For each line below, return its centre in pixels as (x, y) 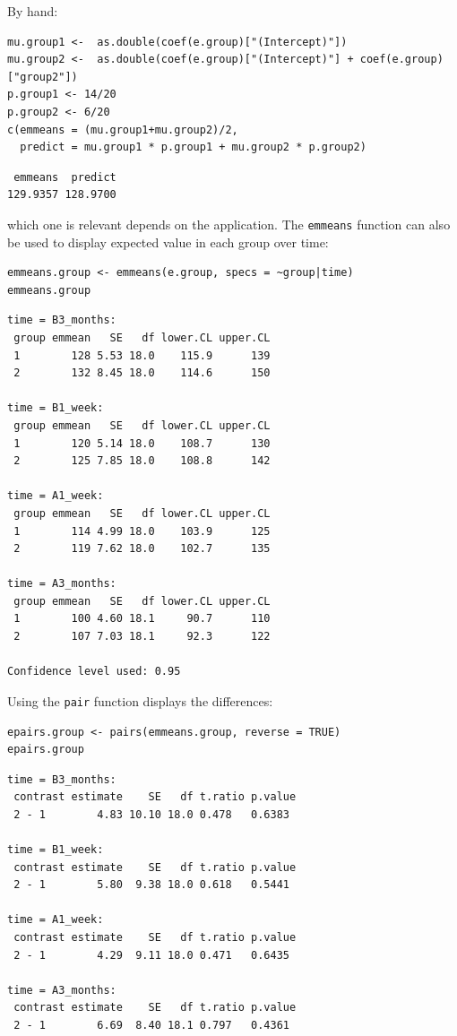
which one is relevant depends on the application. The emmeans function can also (229, 224)
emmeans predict (65, 177)
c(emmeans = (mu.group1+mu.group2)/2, (123, 129)
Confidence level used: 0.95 (94, 672)
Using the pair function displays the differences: (140, 700)
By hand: (33, 11)
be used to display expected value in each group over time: (168, 242)
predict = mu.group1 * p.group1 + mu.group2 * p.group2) (193, 147)
